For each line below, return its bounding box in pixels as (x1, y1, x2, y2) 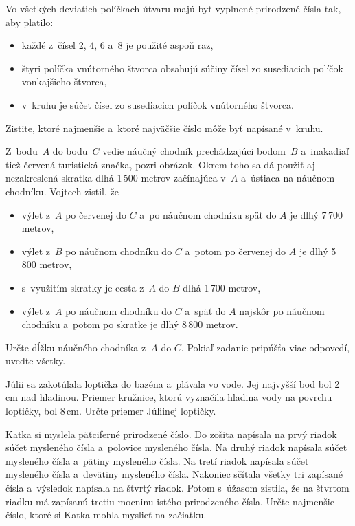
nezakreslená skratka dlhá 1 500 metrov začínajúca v (5, 171, 226, 185)
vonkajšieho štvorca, (21, 74, 107, 89)
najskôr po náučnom (239, 303, 325, 318)
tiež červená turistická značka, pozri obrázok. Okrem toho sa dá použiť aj (5, 157, 315, 171)
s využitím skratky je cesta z (21, 280, 144, 294)
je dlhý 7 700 (290, 207, 343, 221)
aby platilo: (5, 14, 54, 29)
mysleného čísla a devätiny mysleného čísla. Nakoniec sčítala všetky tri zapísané (5, 467, 343, 481)
